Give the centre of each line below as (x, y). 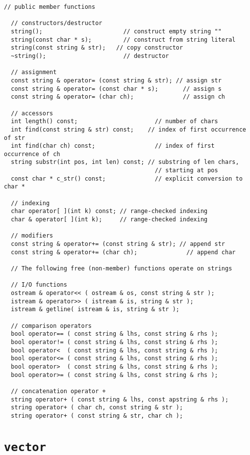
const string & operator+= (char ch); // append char (123, 252)
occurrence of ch (32, 154)
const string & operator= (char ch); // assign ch (118, 97)
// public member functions (50, 7)
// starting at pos (186, 171)
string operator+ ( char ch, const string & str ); (97, 408)
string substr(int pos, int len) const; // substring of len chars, (125, 162)
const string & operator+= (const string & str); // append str (118, 244)
